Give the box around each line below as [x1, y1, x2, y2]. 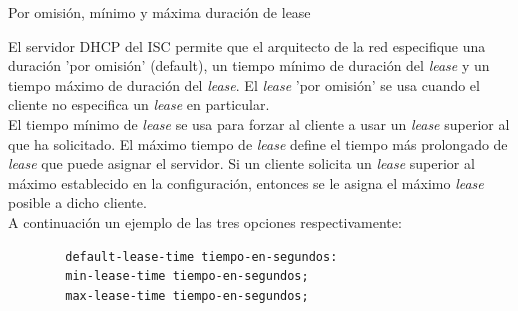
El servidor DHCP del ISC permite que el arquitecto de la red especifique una [8, 35, 486, 56]
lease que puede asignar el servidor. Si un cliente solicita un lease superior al [8, 153, 475, 174]
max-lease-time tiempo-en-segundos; [65, 288, 309, 303]
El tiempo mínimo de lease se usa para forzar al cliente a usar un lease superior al [8, 113, 510, 134]
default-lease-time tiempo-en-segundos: [65, 249, 338, 264]
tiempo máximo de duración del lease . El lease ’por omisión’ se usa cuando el [8, 74, 480, 95]
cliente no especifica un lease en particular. [8, 94, 270, 115]
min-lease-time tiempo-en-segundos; [65, 269, 309, 284]
